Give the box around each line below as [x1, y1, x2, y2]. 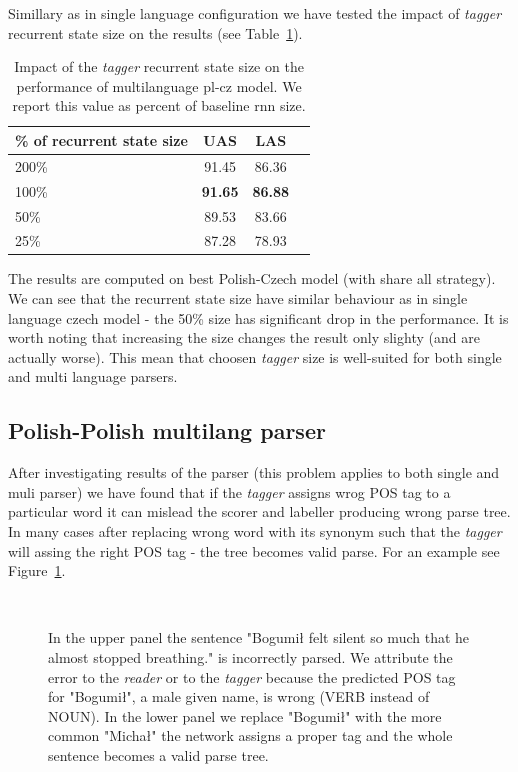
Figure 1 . [8, 560, 66, 581]
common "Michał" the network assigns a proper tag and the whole [48, 725, 453, 746]
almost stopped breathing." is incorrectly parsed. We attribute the [48, 646, 453, 667]
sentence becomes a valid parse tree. [48, 744, 269, 765]
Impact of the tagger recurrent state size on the [14, 56, 304, 77]
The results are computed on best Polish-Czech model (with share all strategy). [8, 268, 496, 289]
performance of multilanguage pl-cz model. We [16, 75, 302, 96]
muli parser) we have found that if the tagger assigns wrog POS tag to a [8, 481, 451, 502]
